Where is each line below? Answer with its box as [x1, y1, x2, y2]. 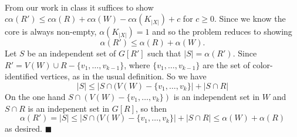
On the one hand [5, 90, 66, 102]
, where [124, 58, 150, 71]
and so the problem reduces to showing [152, 25, 292, 38]
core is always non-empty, [5, 25, 97, 38]
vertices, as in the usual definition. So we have [41, 70, 207, 82]
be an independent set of [27, 47, 116, 59]
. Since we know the [214, 12, 286, 25]
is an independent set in [173, 90, 260, 102]
